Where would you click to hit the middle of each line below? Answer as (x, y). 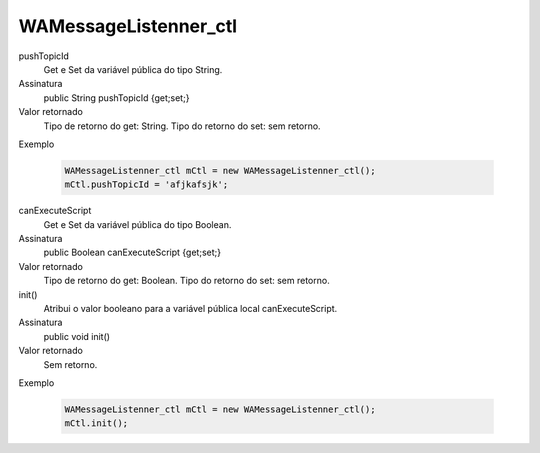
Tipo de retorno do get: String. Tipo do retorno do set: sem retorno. (182, 126)
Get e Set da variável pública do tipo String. (133, 69)
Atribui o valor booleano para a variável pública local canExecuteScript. (190, 308)
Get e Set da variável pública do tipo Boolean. (137, 224)
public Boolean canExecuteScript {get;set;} (132, 252)
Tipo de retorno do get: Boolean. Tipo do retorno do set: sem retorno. (186, 281)
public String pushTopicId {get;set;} (116, 97)
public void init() (76, 336)
